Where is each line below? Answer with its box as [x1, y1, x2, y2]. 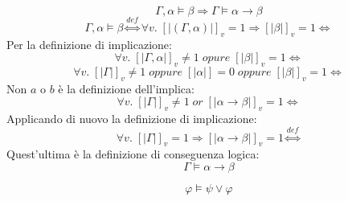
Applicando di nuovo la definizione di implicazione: [6, 110, 257, 127]
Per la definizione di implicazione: [6, 35, 172, 52]
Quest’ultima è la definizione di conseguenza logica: [6, 146, 260, 162]
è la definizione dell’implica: [58, 80, 194, 96]
